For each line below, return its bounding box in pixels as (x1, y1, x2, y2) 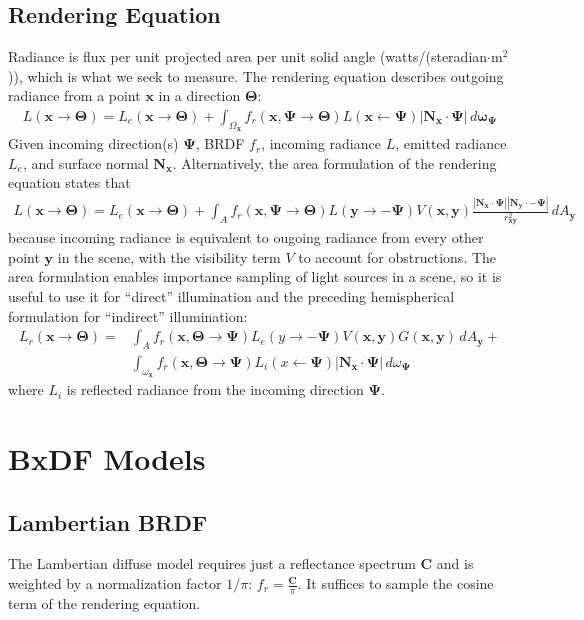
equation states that (8, 172, 131, 193)
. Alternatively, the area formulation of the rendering (172, 152, 497, 173)
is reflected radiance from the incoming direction (66, 379, 364, 400)
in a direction (158, 85, 241, 106)
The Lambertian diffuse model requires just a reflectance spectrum (8, 553, 416, 574)
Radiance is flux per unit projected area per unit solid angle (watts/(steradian (8, 46, 488, 67)
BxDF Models (8, 438, 206, 479)
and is (436, 553, 474, 574)
